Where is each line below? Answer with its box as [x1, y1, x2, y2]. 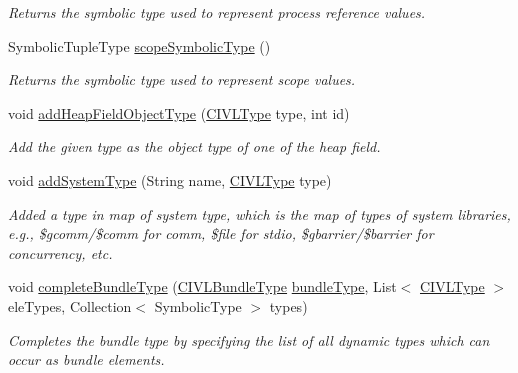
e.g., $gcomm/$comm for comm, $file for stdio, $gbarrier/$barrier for [8, 223, 434, 244]
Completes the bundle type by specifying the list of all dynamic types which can [8, 329, 490, 350]
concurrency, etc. [8, 242, 113, 263]
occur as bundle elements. [8, 349, 165, 370]
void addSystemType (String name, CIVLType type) [8, 169, 332, 190]
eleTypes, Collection [8, 295, 132, 316]
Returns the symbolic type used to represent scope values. [8, 69, 356, 90]
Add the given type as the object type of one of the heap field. [8, 136, 381, 157]
